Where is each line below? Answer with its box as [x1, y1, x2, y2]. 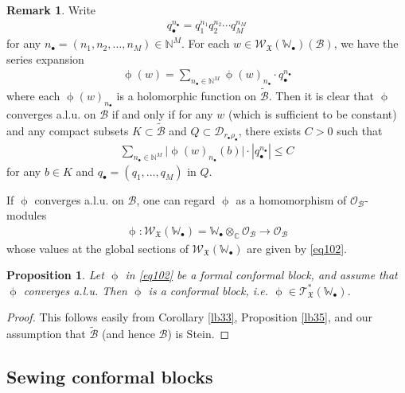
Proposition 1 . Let [6, 267, 104, 283]
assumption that [6, 325, 86, 342]
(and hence [101, 325, 155, 342]
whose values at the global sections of [6, 239, 189, 256]
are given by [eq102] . [247, 239, 348, 256]
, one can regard [136, 191, 216, 208]
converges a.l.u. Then [23, 282, 127, 298]
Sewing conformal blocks [6, 364, 213, 389]
